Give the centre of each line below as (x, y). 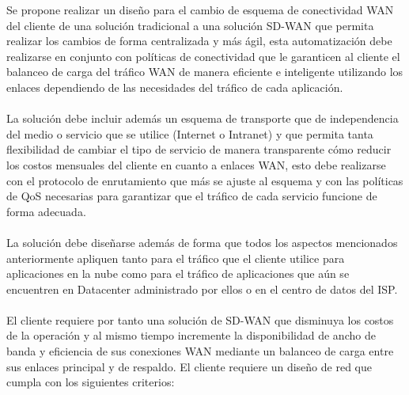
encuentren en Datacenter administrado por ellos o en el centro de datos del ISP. (202, 289)
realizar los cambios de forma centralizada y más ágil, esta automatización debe (199, 41)
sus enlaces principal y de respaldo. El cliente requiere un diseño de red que (189, 366)
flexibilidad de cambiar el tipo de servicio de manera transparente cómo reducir (199, 149)
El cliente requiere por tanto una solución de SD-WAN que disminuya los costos (200, 319)
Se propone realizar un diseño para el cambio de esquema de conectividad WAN (200, 9)
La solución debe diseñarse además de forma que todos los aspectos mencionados (202, 242)
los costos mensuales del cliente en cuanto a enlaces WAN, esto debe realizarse (196, 164)
